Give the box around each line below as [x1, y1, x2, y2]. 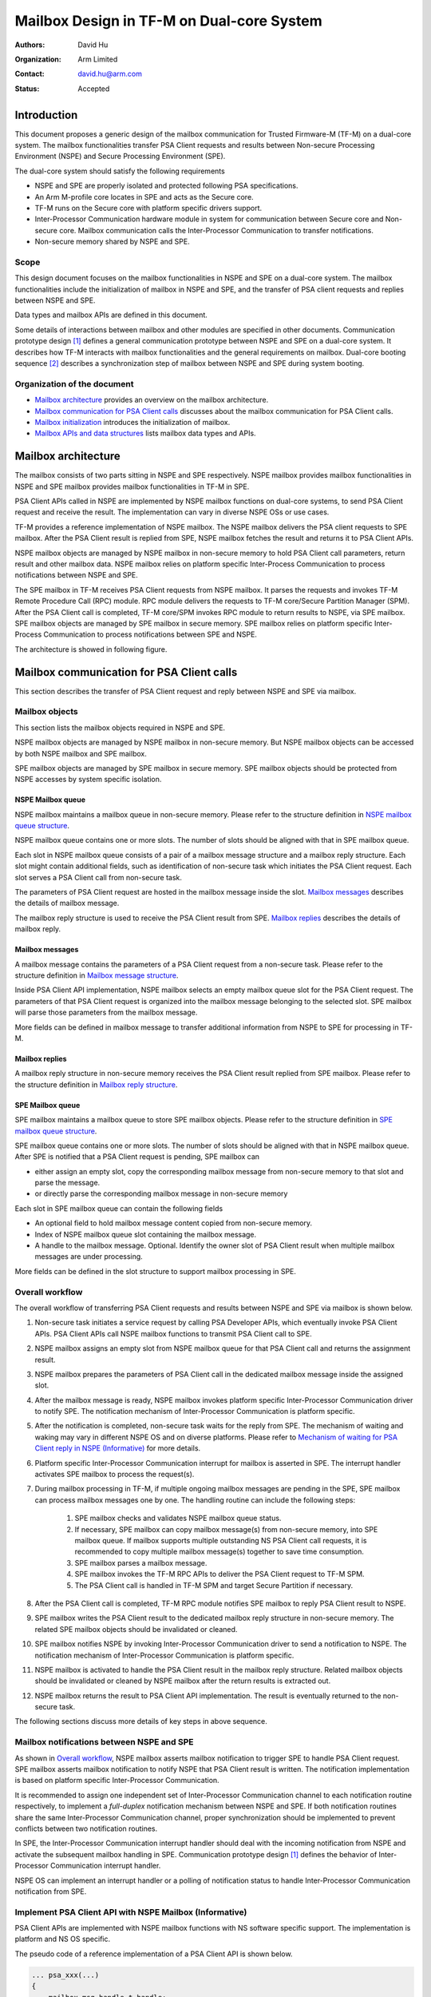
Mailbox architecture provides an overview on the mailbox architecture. [34, 395, 269, 405]
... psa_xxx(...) [31, 1970, 100, 1979]
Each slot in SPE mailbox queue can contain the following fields [14, 1203, 223, 1213]
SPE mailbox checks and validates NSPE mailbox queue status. [74, 1514, 282, 1523]
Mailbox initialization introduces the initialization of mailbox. [34, 417, 231, 427]
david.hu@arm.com [77, 69, 143, 79]
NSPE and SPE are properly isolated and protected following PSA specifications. [34, 181, 299, 191]
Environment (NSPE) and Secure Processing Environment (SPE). [14, 152, 226, 161]
